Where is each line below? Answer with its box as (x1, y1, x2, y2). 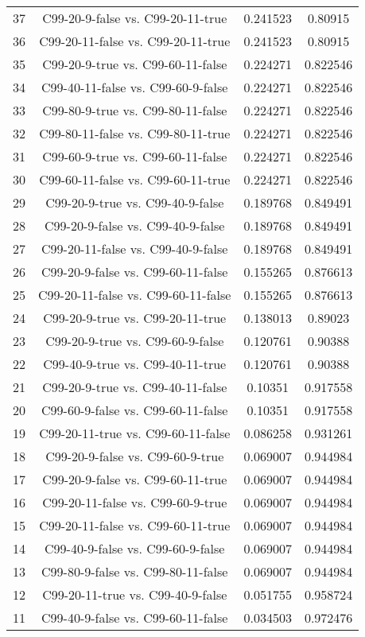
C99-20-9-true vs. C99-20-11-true (43, 309, 227, 327)
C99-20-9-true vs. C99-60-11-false (42, 55, 227, 73)
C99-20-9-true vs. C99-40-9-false (45, 193, 224, 212)
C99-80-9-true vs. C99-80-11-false (42, 101, 227, 119)
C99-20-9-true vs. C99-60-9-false (45, 332, 224, 350)
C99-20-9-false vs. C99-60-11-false (41, 262, 228, 281)
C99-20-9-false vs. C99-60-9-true (45, 447, 224, 465)
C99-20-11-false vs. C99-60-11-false (38, 285, 231, 304)
